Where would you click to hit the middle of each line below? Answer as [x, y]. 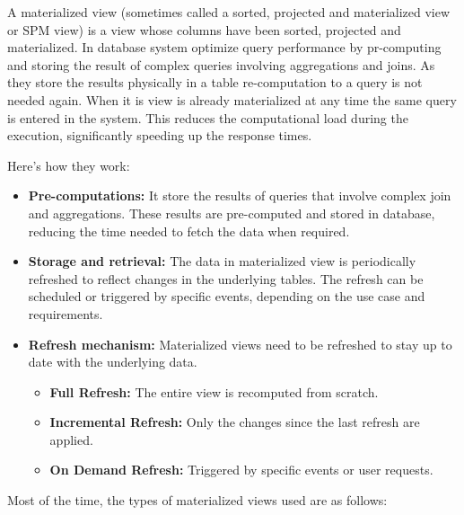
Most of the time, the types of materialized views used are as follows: [197, 500]
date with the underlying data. [113, 362]
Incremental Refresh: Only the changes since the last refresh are [235, 422]
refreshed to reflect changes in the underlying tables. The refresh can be [226, 278]
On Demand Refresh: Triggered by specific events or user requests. [241, 470]
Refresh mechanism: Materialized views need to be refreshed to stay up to [240, 344]
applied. [71, 439]
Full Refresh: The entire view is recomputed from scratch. [214, 391]
